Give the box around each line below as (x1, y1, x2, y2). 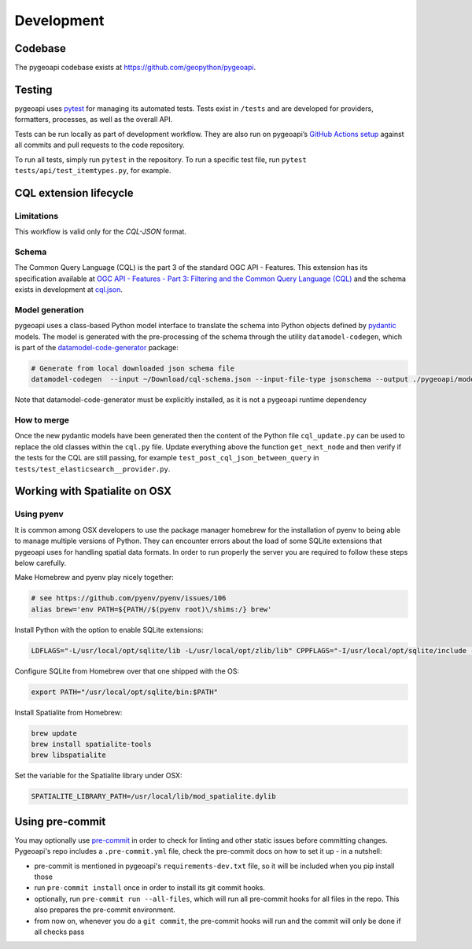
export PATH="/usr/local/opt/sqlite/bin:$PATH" (31, 687, 218, 696)
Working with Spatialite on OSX (14, 485, 172, 498)
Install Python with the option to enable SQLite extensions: (14, 625, 204, 634)
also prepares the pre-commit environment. (34, 905, 176, 914)
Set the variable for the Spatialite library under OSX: (14, 771, 183, 781)
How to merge (14, 415, 70, 426)
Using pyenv (14, 508, 64, 519)
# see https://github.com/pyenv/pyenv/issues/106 (31, 594, 227, 603)
